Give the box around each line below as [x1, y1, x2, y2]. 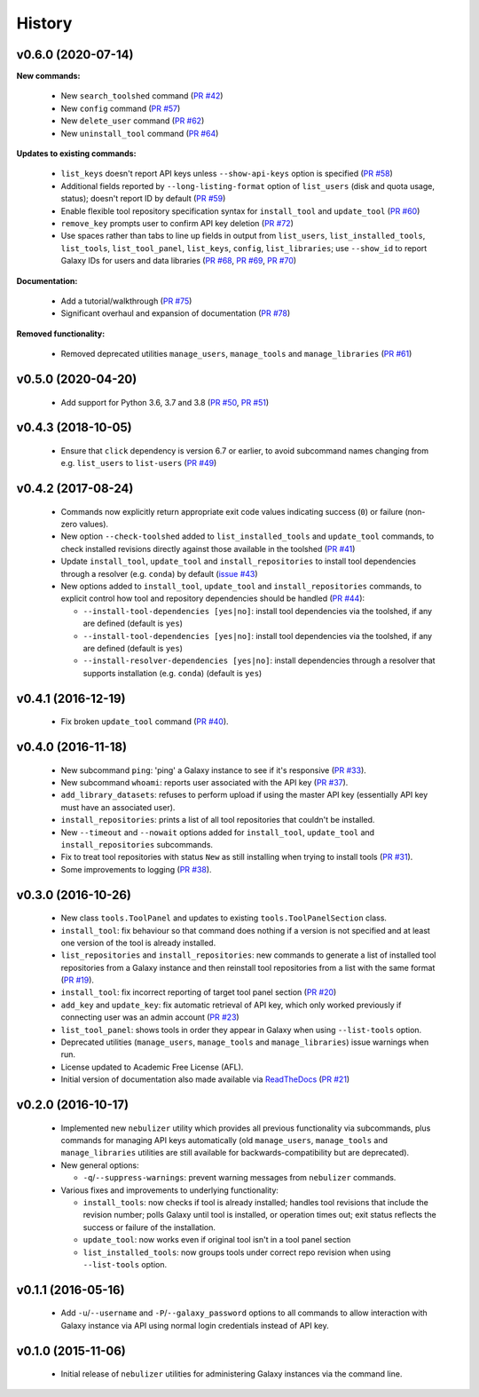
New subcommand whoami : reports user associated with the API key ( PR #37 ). [60, 777, 349, 787]
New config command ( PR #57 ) [60, 103, 181, 114]
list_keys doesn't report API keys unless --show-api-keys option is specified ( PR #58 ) [60, 169, 394, 179]
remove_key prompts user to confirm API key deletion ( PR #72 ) [60, 217, 294, 228]
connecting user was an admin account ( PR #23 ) [60, 1012, 239, 1022]
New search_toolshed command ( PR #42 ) [60, 91, 224, 101]
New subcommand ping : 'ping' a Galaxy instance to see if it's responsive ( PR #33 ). [60, 764, 367, 776]
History [16, 13, 73, 33]
